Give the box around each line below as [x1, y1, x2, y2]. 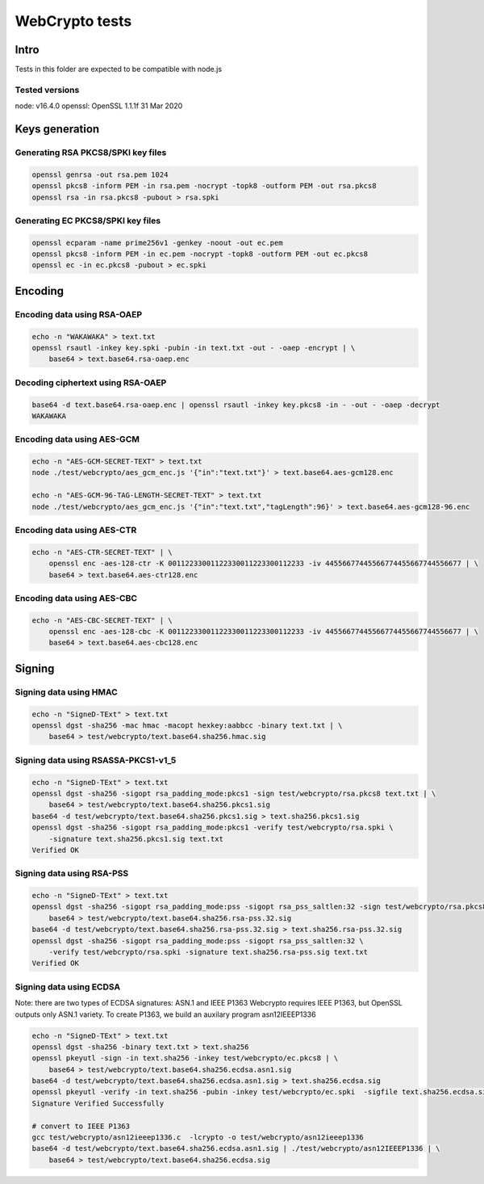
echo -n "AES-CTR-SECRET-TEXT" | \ [31, 548, 173, 556]
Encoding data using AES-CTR [15, 525, 137, 535]
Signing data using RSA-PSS [15, 868, 129, 880]
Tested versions [15, 84, 80, 95]
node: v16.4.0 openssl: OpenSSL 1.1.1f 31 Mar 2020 [15, 101, 183, 111]
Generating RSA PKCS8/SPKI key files [15, 146, 167, 157]
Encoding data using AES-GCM [15, 434, 140, 445]
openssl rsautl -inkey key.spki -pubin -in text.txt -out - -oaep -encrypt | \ [31, 343, 356, 353]
